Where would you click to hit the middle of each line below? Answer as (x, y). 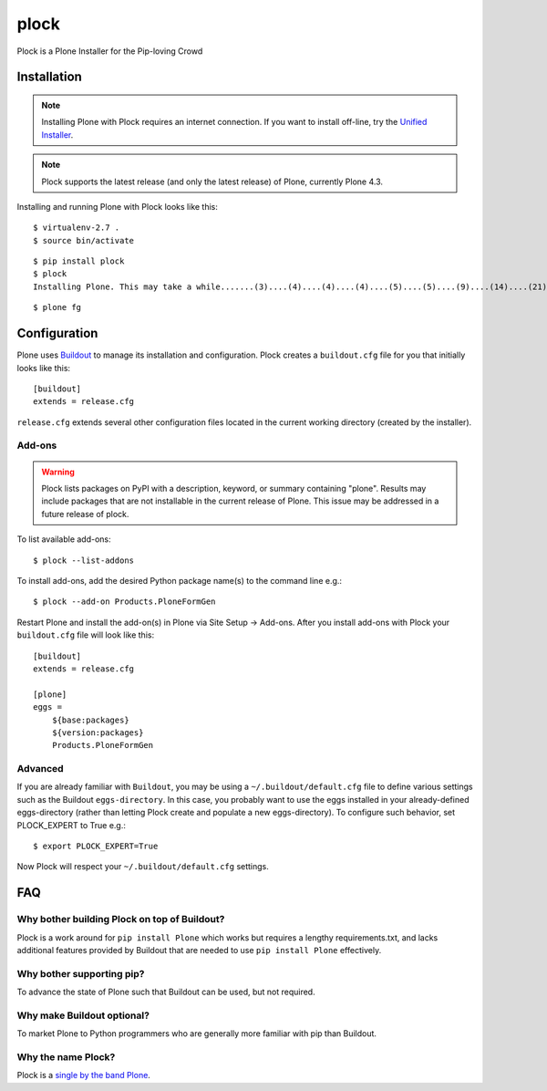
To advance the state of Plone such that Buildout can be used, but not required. (166, 992)
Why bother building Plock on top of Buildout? (121, 920)
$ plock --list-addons (84, 560)
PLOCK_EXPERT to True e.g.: (72, 825)
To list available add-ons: (64, 539)
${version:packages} (98, 733)
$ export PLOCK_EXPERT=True (96, 847)
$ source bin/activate (84, 240)
